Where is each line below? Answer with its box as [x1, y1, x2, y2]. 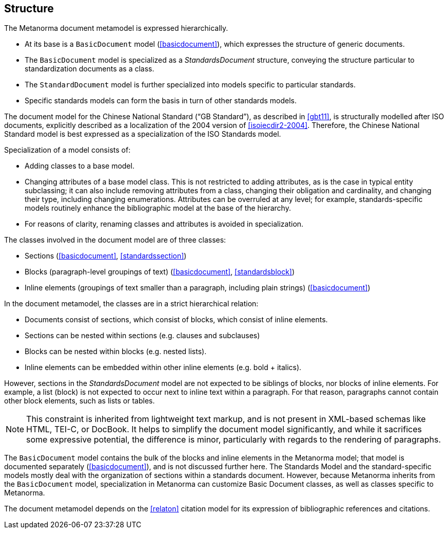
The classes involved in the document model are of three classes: [4, 235, 226, 245]
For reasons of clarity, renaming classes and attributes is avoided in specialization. [25, 219, 304, 229]
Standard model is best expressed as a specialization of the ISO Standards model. [4, 130, 281, 139]
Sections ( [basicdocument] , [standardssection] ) [25, 251, 187, 261]
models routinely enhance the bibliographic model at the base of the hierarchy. [25, 204, 291, 213]
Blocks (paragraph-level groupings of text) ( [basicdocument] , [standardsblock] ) [25, 267, 295, 277]
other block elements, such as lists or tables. [4, 396, 155, 406]
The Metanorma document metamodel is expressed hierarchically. [4, 24, 228, 33]
